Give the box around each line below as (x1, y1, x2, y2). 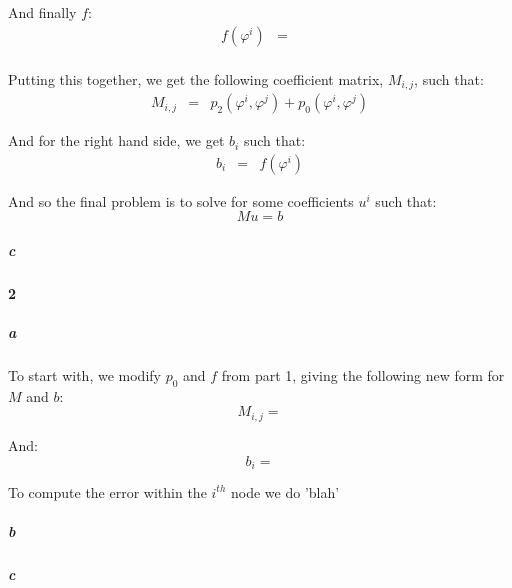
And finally (8, 2, 77, 22)
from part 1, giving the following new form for (221, 365, 505, 386)
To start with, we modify (8, 365, 161, 386)
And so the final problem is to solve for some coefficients (8, 190, 354, 211)
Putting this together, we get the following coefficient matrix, (8, 68, 384, 89)
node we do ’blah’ (231, 481, 340, 502)
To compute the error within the (8, 481, 207, 502)
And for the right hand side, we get (8, 130, 225, 151)
